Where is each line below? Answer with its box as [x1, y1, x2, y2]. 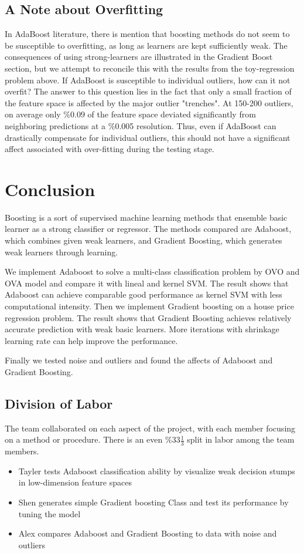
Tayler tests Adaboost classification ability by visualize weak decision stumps [18, 464, 295, 477]
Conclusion [5, 177, 95, 201]
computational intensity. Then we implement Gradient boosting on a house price [5, 300, 294, 312]
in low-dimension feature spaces [18, 476, 132, 488]
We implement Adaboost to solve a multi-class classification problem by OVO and [5, 265, 300, 278]
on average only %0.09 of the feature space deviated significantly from [5, 108, 256, 120]
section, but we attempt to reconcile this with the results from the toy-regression [5, 62, 295, 74]
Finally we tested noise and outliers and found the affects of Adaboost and [5, 354, 273, 366]
